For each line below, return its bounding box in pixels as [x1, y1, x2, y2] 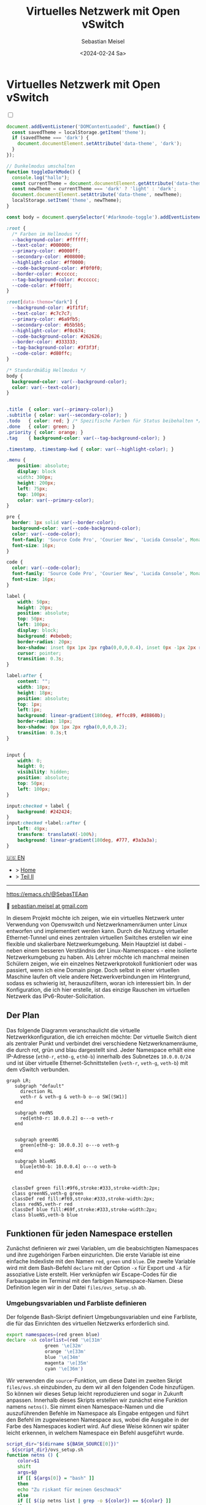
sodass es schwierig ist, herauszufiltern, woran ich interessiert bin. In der [6, 979, 192, 986]
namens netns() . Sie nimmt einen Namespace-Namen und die [6, 1402, 164, 1410]
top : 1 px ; [17, 701, 43, 707]
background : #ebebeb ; [17, 633, 72, 639]
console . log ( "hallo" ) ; [12, 174, 70, 180]
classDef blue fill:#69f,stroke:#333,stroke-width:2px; [12, 1206, 158, 1213]
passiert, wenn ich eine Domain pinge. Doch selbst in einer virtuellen [6, 966, 180, 973]
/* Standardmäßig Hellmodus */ [6, 367, 86, 373]
